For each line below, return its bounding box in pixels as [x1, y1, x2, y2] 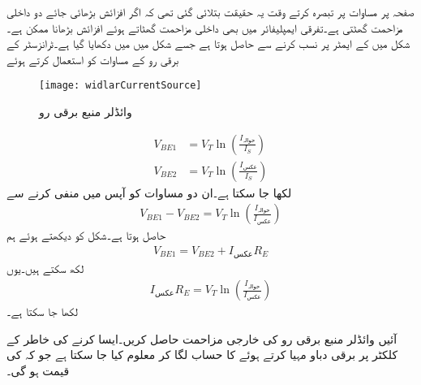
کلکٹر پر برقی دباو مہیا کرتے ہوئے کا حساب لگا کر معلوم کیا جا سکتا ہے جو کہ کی [6, 346, 398, 363]
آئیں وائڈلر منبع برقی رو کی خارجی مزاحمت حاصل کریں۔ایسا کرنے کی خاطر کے [6, 330, 397, 347]
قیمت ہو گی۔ [6, 361, 70, 379]
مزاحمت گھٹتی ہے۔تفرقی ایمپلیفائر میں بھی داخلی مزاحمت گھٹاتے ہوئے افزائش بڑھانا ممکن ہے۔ [6, 19, 403, 36]
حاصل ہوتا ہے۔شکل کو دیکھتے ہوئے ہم [6, 227, 166, 244]
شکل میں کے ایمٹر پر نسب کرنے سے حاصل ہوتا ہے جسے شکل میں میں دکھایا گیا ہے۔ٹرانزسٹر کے [6, 35, 410, 52]
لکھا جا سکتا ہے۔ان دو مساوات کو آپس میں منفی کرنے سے [6, 184, 292, 201]
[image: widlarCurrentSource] [39, 80, 202, 92]
